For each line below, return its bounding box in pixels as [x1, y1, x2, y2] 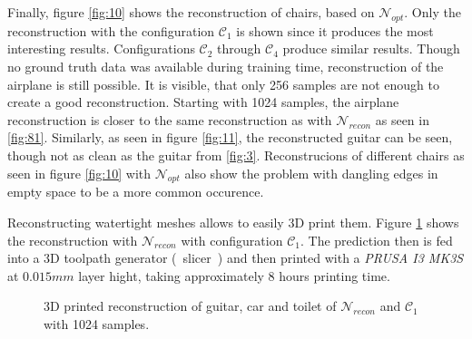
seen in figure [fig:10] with [7, 163, 152, 182]
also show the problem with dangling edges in [184, 163, 438, 182]
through [217, 39, 261, 58]
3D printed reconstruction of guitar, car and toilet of [44, 296, 337, 315]
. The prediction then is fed [300, 230, 453, 249]
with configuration [181, 230, 283, 249]
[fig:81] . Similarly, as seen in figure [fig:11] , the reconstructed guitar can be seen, [7, 128, 453, 147]
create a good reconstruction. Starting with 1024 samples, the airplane [7, 92, 399, 111]
